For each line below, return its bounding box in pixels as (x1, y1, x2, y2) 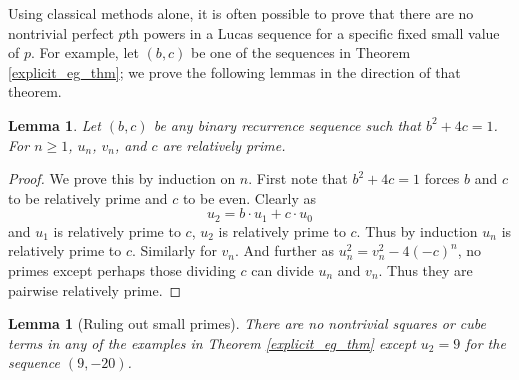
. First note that (248, 168, 348, 189)
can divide (251, 259, 314, 280)
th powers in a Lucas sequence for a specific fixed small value (125, 22, 500, 43)
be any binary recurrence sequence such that (153, 114, 421, 135)
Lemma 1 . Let (8, 114, 101, 135)
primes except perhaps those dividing (8, 259, 236, 280)
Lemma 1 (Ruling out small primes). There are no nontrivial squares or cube (8, 313, 486, 334)
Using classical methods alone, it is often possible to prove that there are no (8, 3, 474, 23)
